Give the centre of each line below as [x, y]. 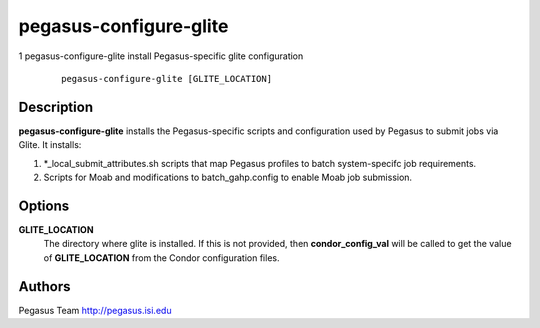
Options [44, 205]
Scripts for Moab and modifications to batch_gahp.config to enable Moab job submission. [228, 177]
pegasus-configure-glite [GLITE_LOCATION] [167, 78]
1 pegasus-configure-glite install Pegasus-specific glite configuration [161, 56]
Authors [44, 286]
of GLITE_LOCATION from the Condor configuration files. [161, 257]
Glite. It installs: [50, 145]
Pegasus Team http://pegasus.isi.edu [95, 310]
